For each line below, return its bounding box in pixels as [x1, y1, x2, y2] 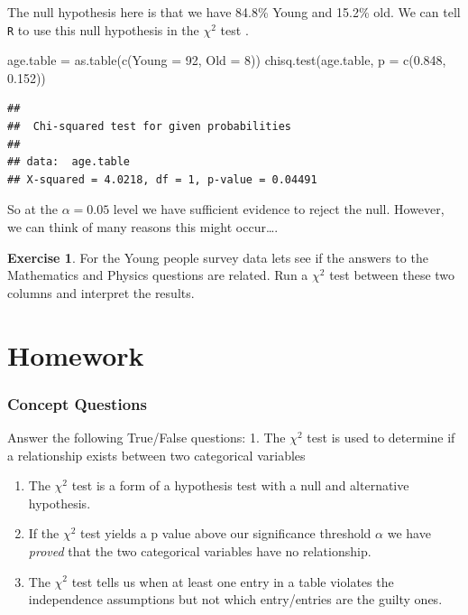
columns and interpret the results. [7, 283, 195, 302]
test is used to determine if [307, 427, 455, 446]
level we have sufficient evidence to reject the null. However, [113, 200, 445, 219]
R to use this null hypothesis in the [7, 20, 199, 39]
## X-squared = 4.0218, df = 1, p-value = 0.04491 [7, 172, 317, 186]
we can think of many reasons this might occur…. [7, 218, 279, 236]
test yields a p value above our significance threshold [80, 524, 372, 543]
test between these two [329, 266, 455, 284]
